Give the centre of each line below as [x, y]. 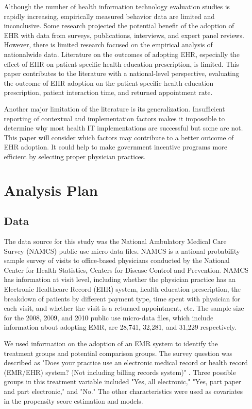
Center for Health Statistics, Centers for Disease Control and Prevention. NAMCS [126, 270]
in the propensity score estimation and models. [74, 400]
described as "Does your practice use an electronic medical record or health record [126, 363]
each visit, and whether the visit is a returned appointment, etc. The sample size [124, 308]
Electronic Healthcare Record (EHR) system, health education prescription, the [122, 289]
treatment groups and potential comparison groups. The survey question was [118, 353]
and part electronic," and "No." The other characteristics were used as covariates [123, 391]
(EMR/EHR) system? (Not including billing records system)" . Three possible [120, 372]
